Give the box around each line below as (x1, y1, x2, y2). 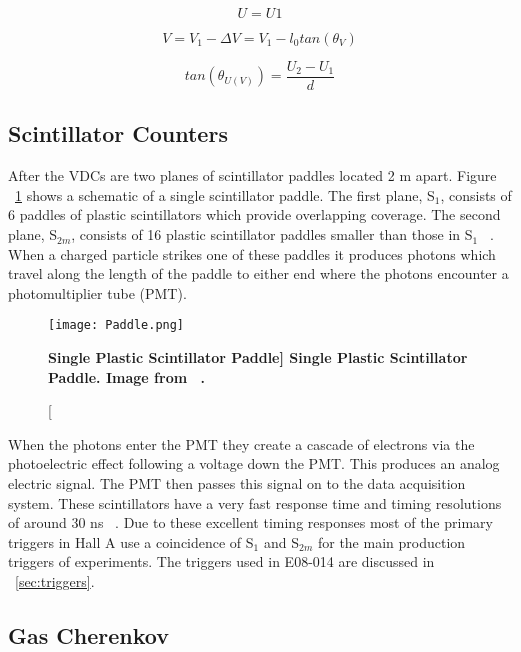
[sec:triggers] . (15, 571, 95, 592)
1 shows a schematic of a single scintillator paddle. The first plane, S (15, 184, 435, 205)
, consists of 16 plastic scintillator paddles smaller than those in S (71, 224, 473, 245)
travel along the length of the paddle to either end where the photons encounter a (8, 263, 509, 284)
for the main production (317, 531, 466, 552)
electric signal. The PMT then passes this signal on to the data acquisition (8, 473, 466, 494)
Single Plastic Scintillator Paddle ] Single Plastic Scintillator (48, 347, 468, 368)
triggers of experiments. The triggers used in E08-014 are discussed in (8, 551, 435, 572)
